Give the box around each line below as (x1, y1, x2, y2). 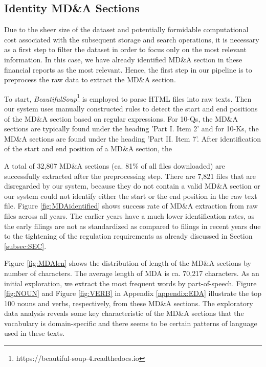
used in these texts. (4, 328, 65, 338)
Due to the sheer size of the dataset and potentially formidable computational (4, 24, 249, 35)
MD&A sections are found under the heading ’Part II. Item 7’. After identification (4, 133, 261, 144)
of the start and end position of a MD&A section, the (4, 143, 172, 154)
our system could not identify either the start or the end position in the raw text (4, 190, 257, 201)
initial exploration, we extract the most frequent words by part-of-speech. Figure (4, 278, 257, 288)
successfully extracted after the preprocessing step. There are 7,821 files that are (4, 170, 256, 181)
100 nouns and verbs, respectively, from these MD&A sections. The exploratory (4, 297, 253, 308)
